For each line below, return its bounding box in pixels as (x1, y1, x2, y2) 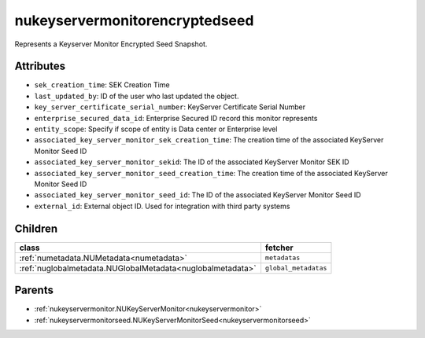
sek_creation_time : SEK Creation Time (34, 80, 170, 90)
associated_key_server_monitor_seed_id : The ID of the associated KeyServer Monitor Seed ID (34, 190, 361, 200)
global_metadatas (264, 264, 327, 273)
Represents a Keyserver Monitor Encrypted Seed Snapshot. (14, 39, 208, 49)
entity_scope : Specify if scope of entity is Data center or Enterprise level (34, 124, 278, 134)
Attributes (14, 60, 66, 73)
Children (14, 222, 58, 235)
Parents (14, 284, 54, 297)
